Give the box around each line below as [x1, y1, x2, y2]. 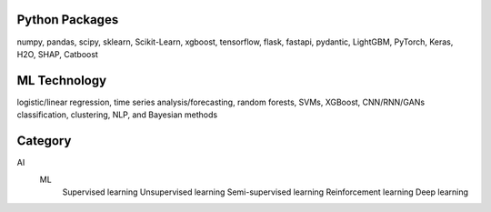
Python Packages [16, 12, 119, 27]
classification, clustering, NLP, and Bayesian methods [16, 109, 218, 120]
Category [16, 133, 72, 149]
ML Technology [16, 73, 107, 88]
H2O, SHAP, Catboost [16, 48, 99, 59]
